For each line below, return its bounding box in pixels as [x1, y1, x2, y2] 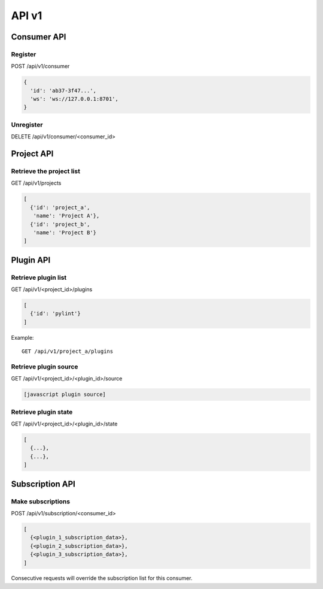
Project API [11, 149, 54, 159]
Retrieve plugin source [11, 363, 78, 371]
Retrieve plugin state [11, 407, 73, 416]
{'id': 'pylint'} [30, 310, 81, 317]
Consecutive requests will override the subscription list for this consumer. [11, 575, 193, 582]
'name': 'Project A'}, [33, 213, 100, 219]
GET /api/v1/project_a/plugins [22, 348, 114, 355]
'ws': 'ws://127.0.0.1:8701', [30, 96, 119, 102]
